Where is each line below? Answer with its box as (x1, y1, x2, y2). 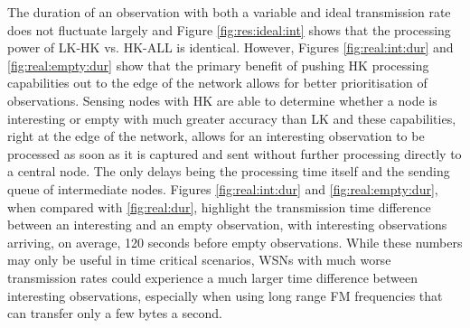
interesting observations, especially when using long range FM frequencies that (7, 286, 443, 305)
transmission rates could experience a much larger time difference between (7, 267, 418, 286)
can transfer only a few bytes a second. (7, 304, 222, 323)
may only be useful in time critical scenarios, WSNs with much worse (7, 250, 391, 269)
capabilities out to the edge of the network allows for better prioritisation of (7, 73, 428, 92)
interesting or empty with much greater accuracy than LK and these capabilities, (7, 108, 456, 127)
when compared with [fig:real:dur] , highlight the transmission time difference (7, 197, 431, 216)
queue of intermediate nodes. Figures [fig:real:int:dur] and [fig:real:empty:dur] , (7, 179, 438, 198)
